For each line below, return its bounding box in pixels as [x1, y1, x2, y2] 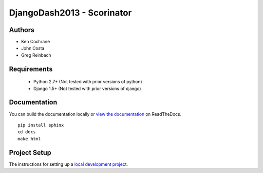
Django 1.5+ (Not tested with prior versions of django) [33, 86, 141, 91]
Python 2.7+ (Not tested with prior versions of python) [33, 79, 142, 85]
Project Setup [9, 148, 52, 156]
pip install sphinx [18, 122, 64, 128]
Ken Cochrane [21, 39, 50, 45]
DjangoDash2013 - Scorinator [9, 7, 132, 18]
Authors [9, 26, 35, 34]
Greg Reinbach [21, 52, 51, 58]
